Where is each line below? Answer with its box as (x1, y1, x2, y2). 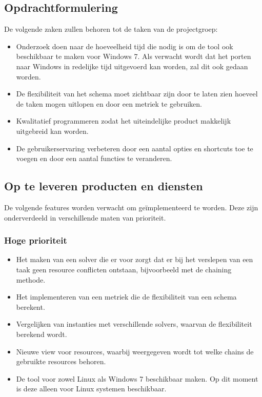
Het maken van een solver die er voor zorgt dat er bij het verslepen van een (16, 254, 253, 265)
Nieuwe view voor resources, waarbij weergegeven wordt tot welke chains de (16, 346, 254, 356)
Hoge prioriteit (4, 234, 67, 247)
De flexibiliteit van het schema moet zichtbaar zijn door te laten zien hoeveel (16, 88, 258, 99)
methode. (16, 274, 46, 285)
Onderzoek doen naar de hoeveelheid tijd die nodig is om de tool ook (16, 41, 233, 51)
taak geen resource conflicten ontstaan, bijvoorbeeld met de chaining (16, 264, 232, 274)
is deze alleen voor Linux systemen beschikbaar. (16, 383, 167, 394)
